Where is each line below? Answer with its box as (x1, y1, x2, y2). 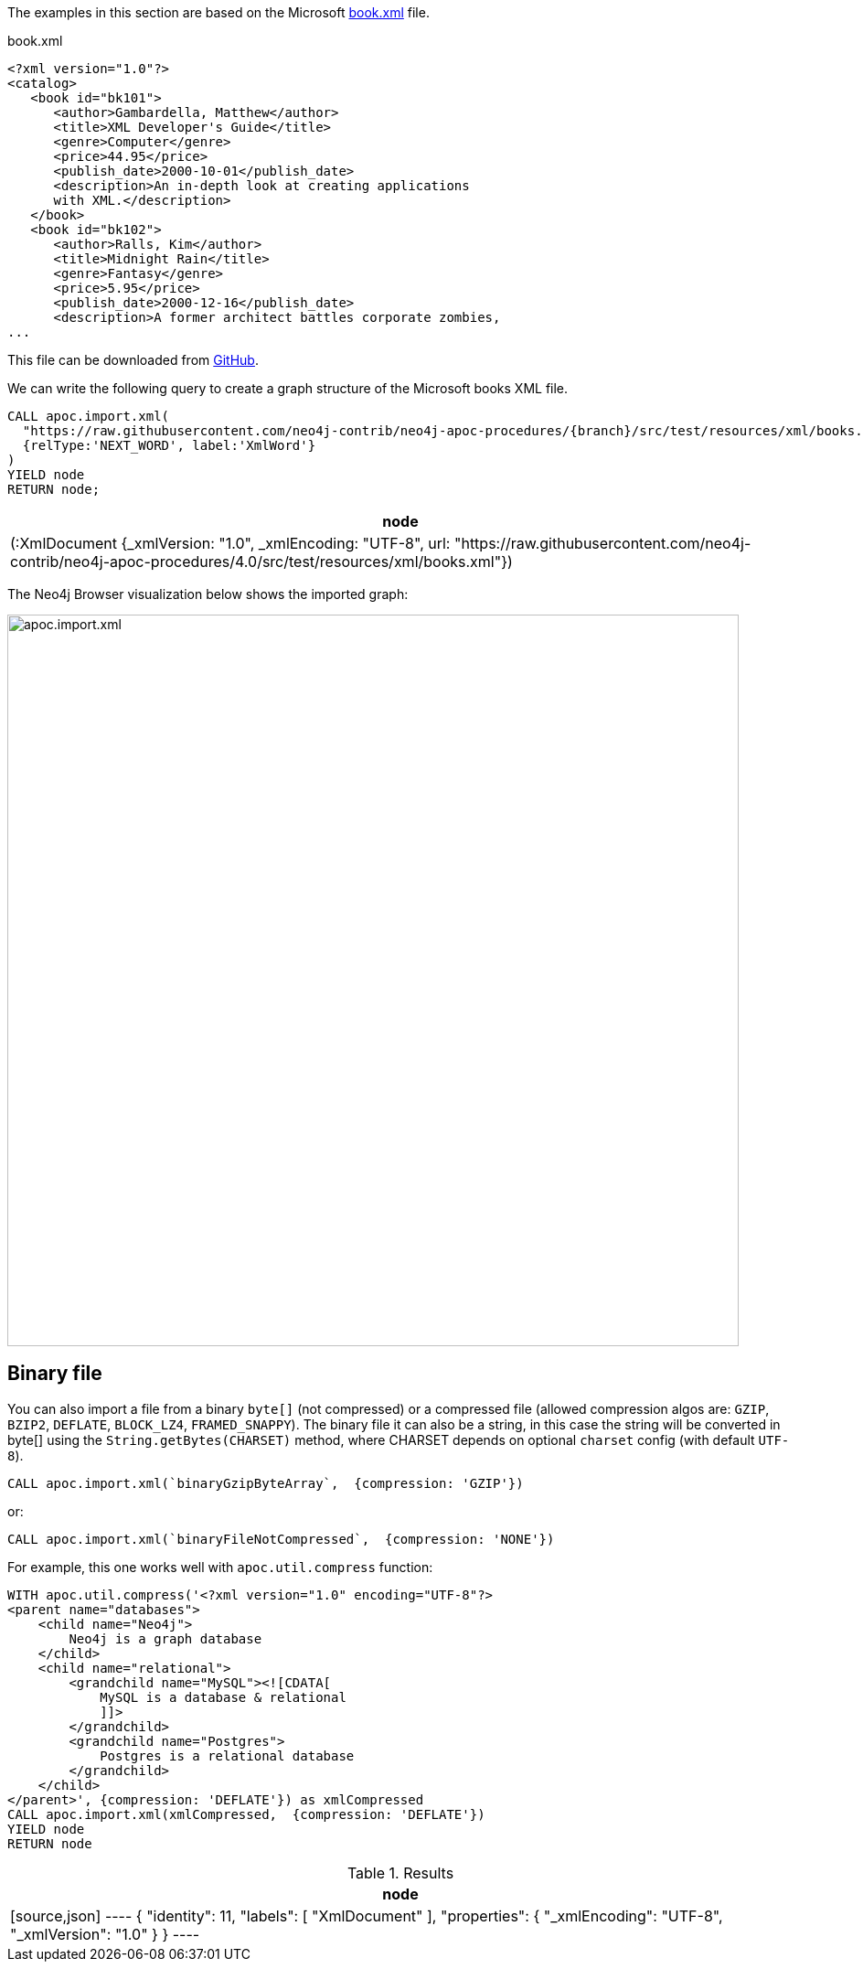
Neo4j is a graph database (69, 1631, 262, 1646)
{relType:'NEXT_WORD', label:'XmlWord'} (22, 438, 316, 453)
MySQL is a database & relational (100, 1689, 346, 1705)
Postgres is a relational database (100, 1748, 355, 1763)
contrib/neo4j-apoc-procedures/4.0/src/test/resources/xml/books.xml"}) (10, 552, 513, 571)
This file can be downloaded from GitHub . (7, 352, 259, 368)
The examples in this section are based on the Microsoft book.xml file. (7, 5, 430, 20)
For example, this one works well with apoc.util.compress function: (7, 1558, 433, 1575)
